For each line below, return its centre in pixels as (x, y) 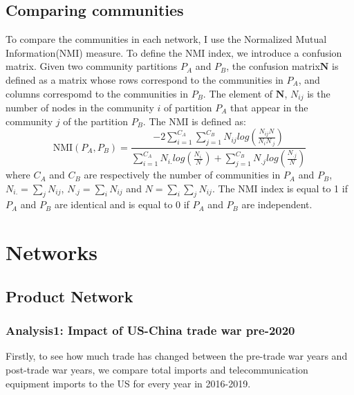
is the (319, 93)
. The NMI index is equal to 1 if (280, 188)
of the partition (95, 121)
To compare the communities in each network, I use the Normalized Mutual (166, 39)
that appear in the (269, 108)
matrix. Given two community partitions (92, 66)
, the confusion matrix (273, 66)
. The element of (238, 93)
